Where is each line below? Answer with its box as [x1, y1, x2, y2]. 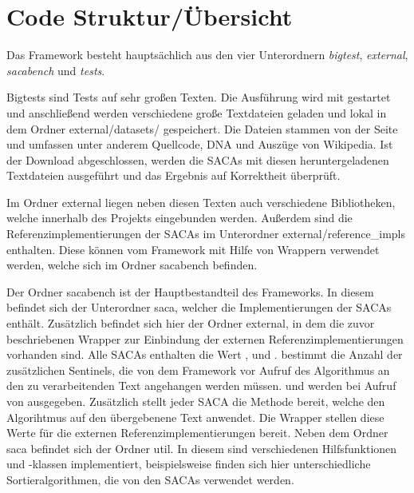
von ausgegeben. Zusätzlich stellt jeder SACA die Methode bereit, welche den [6, 393, 385, 409]
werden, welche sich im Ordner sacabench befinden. [6, 256, 258, 273]
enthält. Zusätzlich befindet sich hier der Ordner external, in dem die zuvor [6, 315, 375, 332]
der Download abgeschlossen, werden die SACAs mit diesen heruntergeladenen [6, 151, 389, 168]
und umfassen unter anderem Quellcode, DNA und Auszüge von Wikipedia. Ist [6, 136, 393, 153]
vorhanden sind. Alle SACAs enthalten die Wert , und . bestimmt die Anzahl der [6, 346, 403, 363]
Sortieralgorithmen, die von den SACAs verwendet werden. [6, 471, 294, 487]
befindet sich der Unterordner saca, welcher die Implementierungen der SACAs [6, 299, 392, 316]
